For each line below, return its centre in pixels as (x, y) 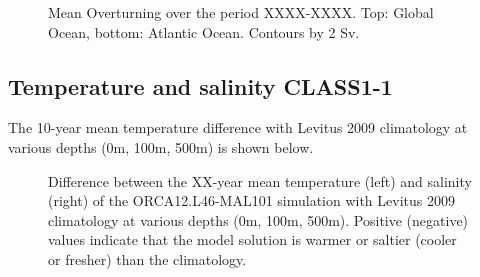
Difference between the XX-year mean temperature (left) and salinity (260, 180)
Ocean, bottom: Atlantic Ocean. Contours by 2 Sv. (204, 31)
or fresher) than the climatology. (147, 258)
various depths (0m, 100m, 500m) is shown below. (161, 146)
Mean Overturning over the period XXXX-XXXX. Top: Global (241, 12)
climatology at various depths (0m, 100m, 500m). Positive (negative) (258, 219)
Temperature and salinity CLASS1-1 (200, 85)
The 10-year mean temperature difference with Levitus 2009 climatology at (238, 127)
